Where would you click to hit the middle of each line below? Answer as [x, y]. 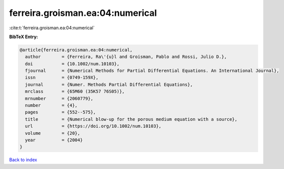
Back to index [23, 160]
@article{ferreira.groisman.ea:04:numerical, [76, 50]
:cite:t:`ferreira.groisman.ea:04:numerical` [52, 28]
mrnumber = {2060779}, [59, 98]
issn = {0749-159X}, [62, 78]
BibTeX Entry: [24, 37]
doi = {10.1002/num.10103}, [72, 64]
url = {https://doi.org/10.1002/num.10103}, [93, 126]
